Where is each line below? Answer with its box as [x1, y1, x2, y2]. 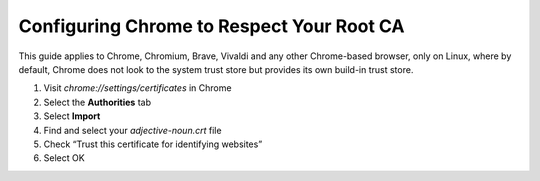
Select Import [43, 110, 101, 122]
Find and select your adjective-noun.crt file [43, 124, 222, 136]
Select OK [43, 152, 85, 164]
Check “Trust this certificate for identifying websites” [43, 138, 263, 150]
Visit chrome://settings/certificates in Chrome [43, 82, 232, 94]
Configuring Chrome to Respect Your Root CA [18, 15, 405, 37]
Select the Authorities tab [43, 96, 152, 108]
